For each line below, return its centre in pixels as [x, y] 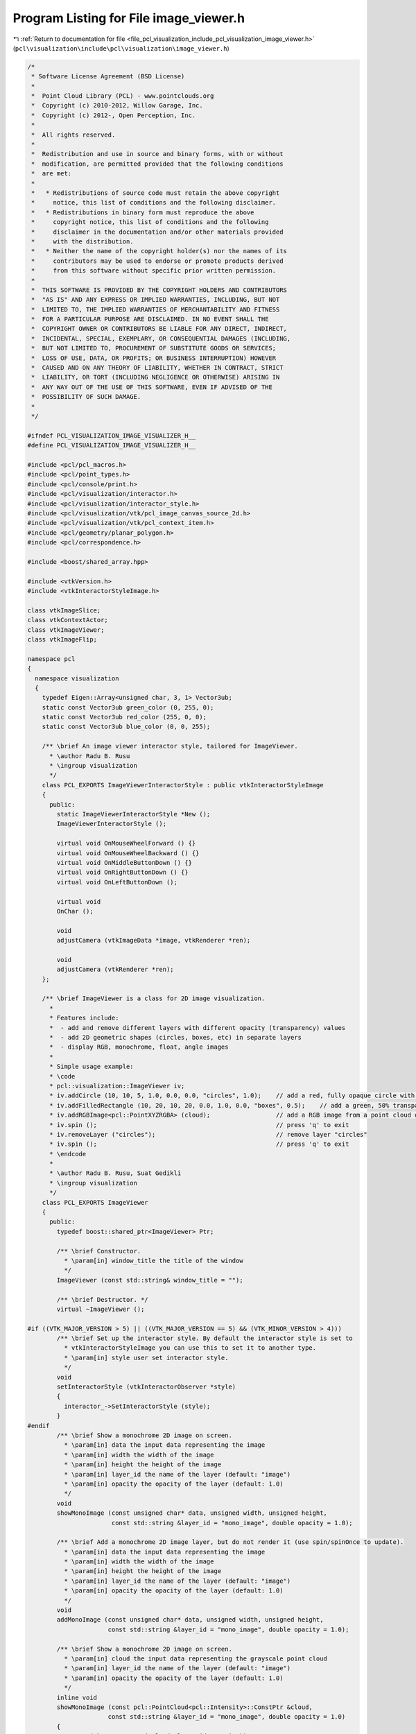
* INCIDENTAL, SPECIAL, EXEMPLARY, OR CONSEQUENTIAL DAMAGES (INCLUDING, [161, 338]
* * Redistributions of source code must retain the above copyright [156, 193]
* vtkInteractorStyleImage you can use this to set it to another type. [190, 1348]
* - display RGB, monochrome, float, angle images [139, 1047]
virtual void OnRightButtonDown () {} [122, 873]
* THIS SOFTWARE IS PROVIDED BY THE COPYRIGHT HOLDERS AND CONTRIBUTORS [159, 290]
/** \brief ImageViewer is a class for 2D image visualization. [154, 998]
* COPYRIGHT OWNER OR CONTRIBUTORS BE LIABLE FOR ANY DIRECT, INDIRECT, [159, 329]
